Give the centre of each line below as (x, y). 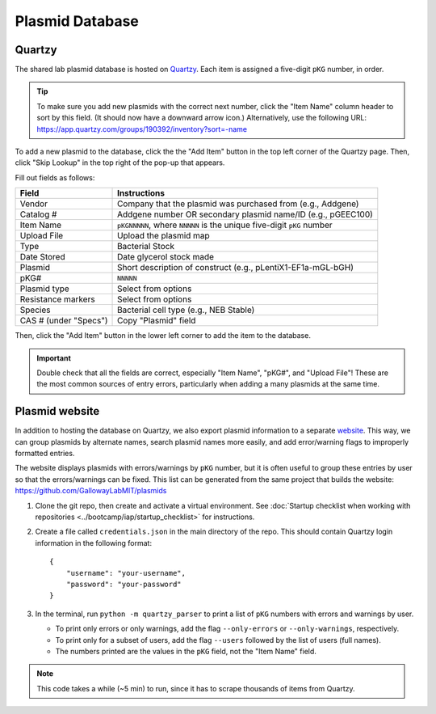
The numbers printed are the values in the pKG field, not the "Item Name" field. (186, 651)
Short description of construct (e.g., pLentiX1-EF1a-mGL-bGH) (236, 268)
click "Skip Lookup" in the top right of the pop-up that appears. (120, 163)
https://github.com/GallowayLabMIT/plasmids (91, 491)
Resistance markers (58, 299)
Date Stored (42, 257)
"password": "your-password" (124, 584)
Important (54, 358)
